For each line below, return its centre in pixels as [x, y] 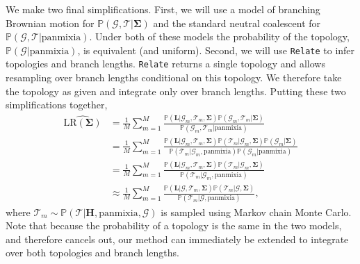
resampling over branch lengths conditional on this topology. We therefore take [174, 77]
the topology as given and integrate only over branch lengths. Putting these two [176, 91]
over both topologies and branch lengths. [92, 253]
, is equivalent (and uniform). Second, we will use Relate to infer [216, 50]
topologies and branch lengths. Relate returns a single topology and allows [165, 64]
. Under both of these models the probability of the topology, [219, 36]
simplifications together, [57, 105]
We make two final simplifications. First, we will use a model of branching [163, 9]
